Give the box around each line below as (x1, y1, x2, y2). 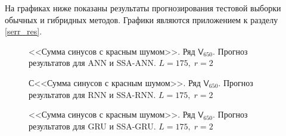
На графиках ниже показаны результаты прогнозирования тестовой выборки (5, 2, 281, 14)
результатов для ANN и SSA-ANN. (29, 56, 156, 69)
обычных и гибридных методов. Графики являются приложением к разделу (5, 13, 278, 26)
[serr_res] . (5, 25, 42, 37)
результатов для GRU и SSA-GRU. (29, 119, 156, 132)
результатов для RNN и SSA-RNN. (29, 88, 156, 100)
